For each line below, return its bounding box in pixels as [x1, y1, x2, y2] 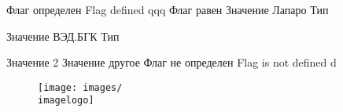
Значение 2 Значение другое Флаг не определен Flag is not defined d [6, 54, 337, 70]
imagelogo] [38, 95, 94, 107]
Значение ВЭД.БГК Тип [6, 27, 120, 44]
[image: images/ [38, 81, 123, 93]
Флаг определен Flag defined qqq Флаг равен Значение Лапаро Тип [6, 2, 329, 17]
